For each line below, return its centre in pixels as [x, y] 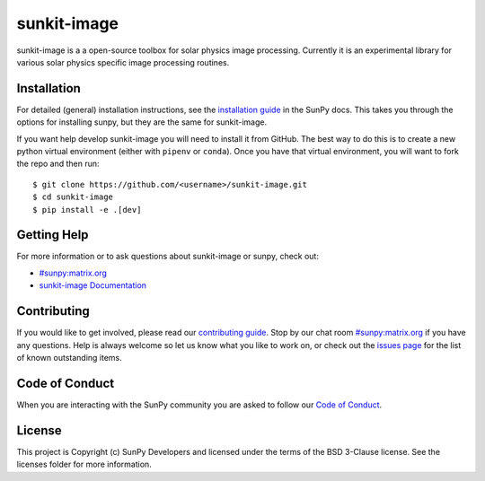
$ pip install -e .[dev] [87, 210]
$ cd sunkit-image [73, 197]
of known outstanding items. [70, 357]
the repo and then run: [58, 164]
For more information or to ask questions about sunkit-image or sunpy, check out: [168, 257]
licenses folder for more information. [84, 464]
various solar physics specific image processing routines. [123, 62]
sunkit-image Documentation [93, 285]
